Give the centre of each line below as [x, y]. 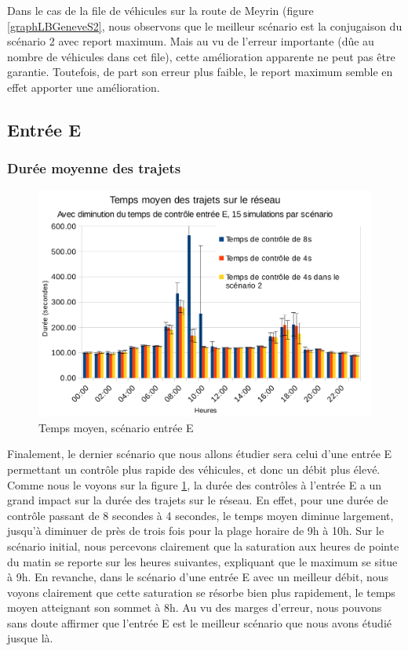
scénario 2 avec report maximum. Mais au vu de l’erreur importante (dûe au [191, 41]
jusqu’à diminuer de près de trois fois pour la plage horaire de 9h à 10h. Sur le [196, 531]
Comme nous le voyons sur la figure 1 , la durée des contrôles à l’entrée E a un [195, 484]
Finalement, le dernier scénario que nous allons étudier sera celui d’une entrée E [200, 454]
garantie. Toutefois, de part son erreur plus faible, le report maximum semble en [200, 72]
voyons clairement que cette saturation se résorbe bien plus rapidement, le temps [201, 592]
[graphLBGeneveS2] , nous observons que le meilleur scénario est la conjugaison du [205, 25]
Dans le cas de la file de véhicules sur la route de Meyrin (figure [160, 10]
